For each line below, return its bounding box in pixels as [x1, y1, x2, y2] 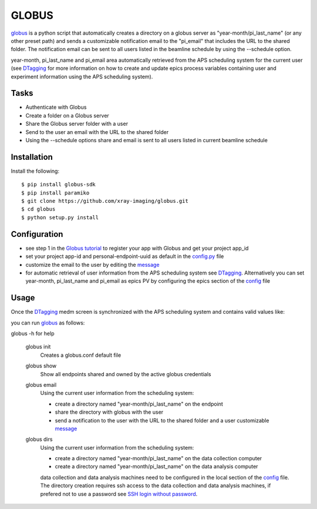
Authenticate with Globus [25, 103, 87, 111]
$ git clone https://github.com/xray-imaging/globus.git [21, 197, 189, 205]
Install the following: [11, 168, 60, 175]
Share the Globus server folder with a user [25, 120, 129, 128]
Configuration [11, 229, 63, 239]
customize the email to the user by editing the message [25, 261, 160, 268]
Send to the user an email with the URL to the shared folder [25, 128, 169, 135]
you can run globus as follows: [11, 319, 85, 326]
